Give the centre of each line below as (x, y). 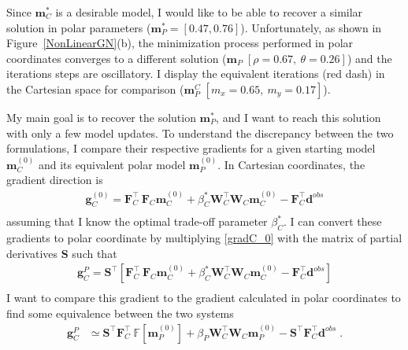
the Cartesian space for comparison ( (95, 88)
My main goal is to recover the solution (101, 117)
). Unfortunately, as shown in (311, 27)
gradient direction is (55, 180)
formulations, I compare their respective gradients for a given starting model (191, 148)
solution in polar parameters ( (79, 27)
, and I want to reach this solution (299, 117)
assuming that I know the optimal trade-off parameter (137, 221)
